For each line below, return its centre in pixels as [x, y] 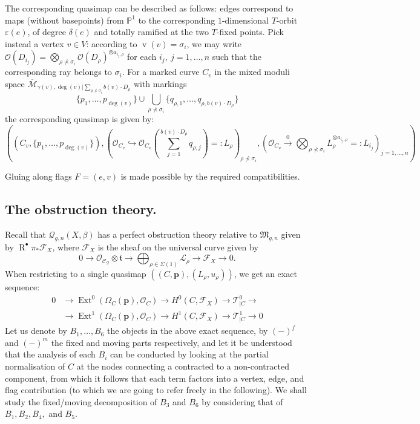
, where [66, 246]
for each [142, 57]
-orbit [287, 20]
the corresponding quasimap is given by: [80, 119]
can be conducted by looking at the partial [189, 354]
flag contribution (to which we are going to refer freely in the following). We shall [156, 390]
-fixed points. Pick [250, 32]
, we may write [214, 43]
